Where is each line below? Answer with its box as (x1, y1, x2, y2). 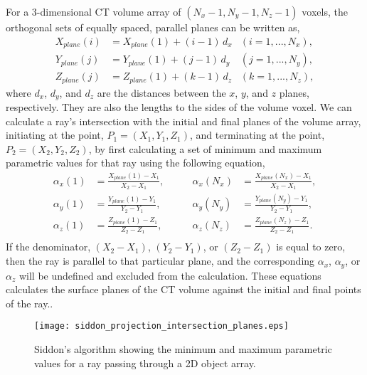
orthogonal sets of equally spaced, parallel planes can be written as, (6, 20, 300, 34)
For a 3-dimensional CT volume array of (6, 4, 181, 19)
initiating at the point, (6, 127, 104, 142)
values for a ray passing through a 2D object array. (34, 355, 256, 370)
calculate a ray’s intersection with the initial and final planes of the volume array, (6, 113, 361, 128)
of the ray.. (6, 295, 53, 310)
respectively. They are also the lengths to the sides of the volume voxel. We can (6, 100, 352, 115)
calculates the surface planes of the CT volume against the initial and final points (6, 282, 361, 297)
